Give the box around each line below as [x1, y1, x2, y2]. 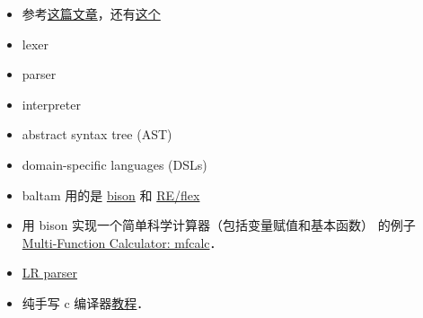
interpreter [22, 94, 81, 113]
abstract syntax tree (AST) [22, 125, 172, 144]
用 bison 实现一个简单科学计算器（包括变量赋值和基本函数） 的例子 [22, 216, 416, 234]
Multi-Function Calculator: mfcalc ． [22, 233, 223, 252]
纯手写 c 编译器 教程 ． [22, 293, 150, 312]
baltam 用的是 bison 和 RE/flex [22, 185, 200, 204]
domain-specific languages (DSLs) [22, 155, 207, 173]
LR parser [22, 263, 78, 282]
